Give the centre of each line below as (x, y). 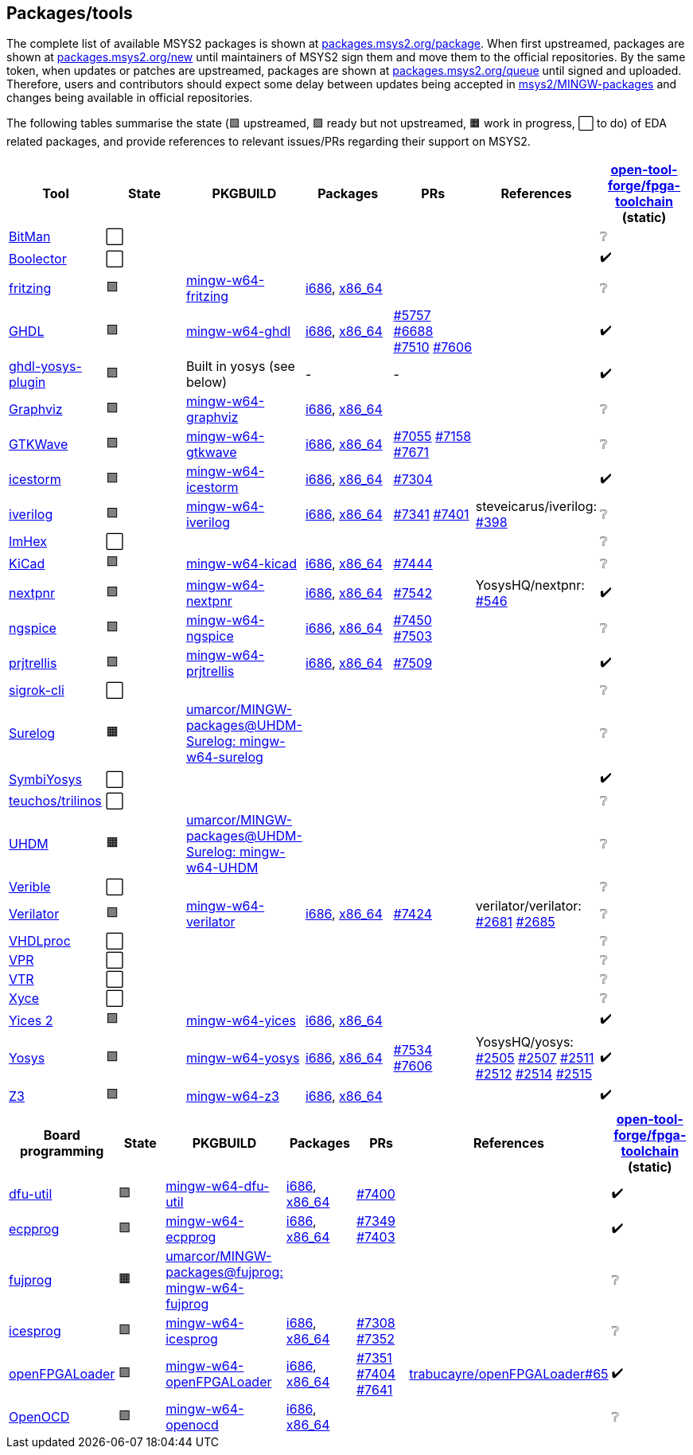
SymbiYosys (46, 779)
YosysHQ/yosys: (524, 1042)
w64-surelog (224, 757)
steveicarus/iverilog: (536, 507)
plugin (27, 382)
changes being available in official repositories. (130, 98)
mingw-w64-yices (241, 1020)
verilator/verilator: (528, 906)
